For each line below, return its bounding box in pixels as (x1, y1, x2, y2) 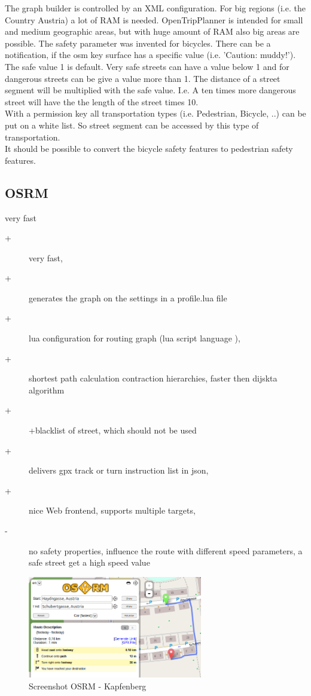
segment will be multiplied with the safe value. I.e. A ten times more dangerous (5, 84, 296, 96)
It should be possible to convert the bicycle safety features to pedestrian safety (5, 142, 293, 155)
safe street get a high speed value (29, 556, 150, 569)
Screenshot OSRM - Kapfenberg (29, 679, 147, 692)
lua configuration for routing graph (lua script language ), (29, 332, 240, 344)
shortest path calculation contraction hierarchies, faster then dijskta (29, 372, 278, 384)
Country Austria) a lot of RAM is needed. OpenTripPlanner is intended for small (5, 13, 303, 26)
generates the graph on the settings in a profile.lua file (29, 291, 227, 304)
